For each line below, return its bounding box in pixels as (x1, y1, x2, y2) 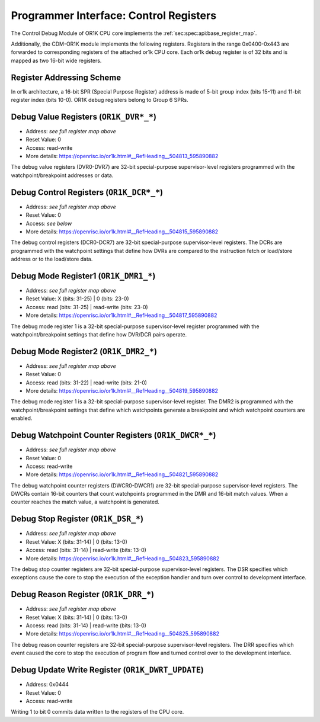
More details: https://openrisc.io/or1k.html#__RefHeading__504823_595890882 (25, 554, 220, 562)
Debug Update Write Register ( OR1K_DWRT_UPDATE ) (11, 665, 204, 675)
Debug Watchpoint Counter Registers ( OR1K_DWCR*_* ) (11, 430, 216, 441)
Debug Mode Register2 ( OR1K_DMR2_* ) (11, 346, 157, 357)
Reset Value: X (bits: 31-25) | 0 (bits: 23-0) (25, 295, 130, 302)
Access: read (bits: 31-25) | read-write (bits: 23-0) (25, 303, 148, 310)
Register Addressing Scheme (11, 72, 121, 82)
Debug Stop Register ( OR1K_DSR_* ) (11, 514, 144, 524)
